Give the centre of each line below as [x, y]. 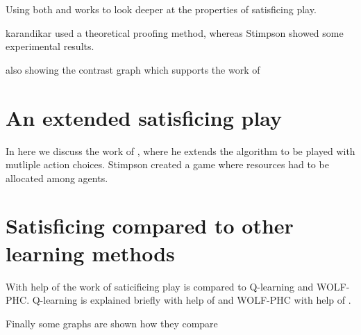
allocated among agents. [57, 178]
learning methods [90, 253]
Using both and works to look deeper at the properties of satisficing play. [161, 9]
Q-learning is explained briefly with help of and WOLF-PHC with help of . [192, 300]
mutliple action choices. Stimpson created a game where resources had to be [167, 164]
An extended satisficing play [144, 117]
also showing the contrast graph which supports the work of [133, 69]
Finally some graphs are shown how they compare [112, 323]
